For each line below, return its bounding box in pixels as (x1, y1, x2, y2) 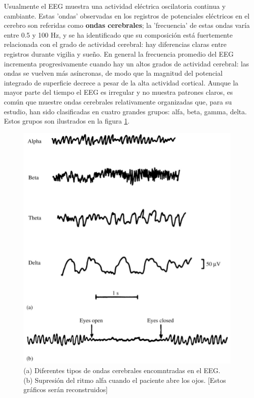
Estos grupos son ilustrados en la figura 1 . (4, 116, 130, 126)
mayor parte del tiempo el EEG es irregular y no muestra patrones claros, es (4, 87, 233, 97)
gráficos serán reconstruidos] (23, 384, 108, 395)
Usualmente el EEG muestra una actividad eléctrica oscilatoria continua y (4, 1, 226, 11)
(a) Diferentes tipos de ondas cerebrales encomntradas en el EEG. (23, 365, 220, 376)
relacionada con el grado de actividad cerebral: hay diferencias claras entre (4, 39, 227, 49)
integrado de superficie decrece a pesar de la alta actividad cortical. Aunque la (4, 77, 238, 87)
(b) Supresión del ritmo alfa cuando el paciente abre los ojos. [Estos (23, 375, 226, 385)
